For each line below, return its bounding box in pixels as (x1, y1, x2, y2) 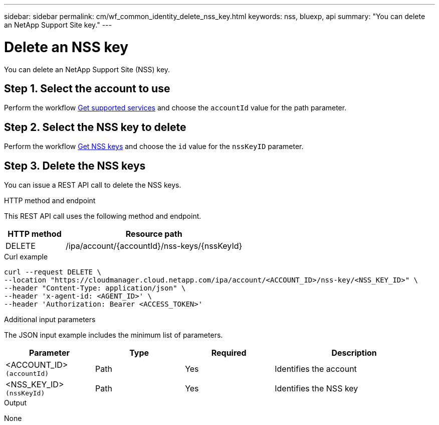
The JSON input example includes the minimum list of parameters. (4, 331, 223, 340)
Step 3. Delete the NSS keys (4, 159, 146, 172)
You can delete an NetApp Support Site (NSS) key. (4, 65, 170, 74)
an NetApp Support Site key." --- (4, 21, 112, 29)
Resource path (125, 229, 182, 239)
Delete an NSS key (4, 38, 129, 56)
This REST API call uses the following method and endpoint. (4, 212, 201, 221)
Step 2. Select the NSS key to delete (4, 120, 186, 133)
